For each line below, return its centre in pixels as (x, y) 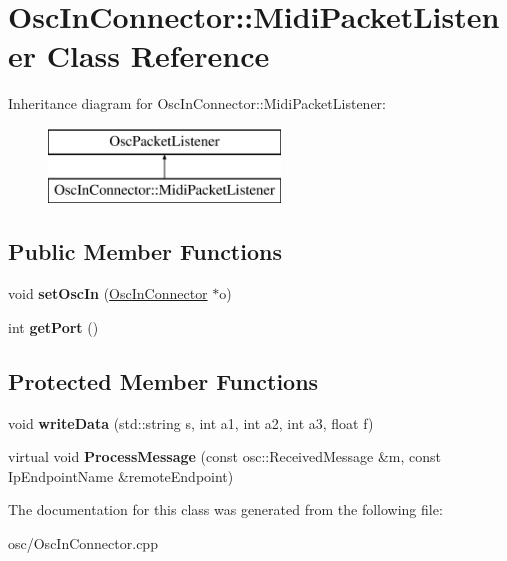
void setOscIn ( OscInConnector (108, 293)
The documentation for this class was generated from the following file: (225, 509)
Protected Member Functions (163, 380)
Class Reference (158, 55)
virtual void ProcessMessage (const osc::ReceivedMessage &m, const (225, 456)
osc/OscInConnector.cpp (83, 543)
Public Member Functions (145, 251)
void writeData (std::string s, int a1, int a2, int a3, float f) (191, 422)
